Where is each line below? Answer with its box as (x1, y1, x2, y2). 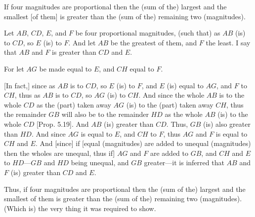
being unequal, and (71, 157, 129, 168)
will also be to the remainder (61, 109, 149, 119)
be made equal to (39, 63, 92, 73)
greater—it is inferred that (144, 157, 224, 168)
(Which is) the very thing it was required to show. (4, 203, 156, 213)
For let (4, 63, 24, 73)
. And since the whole (138, 90, 205, 100)
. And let (68, 37, 96, 47)
